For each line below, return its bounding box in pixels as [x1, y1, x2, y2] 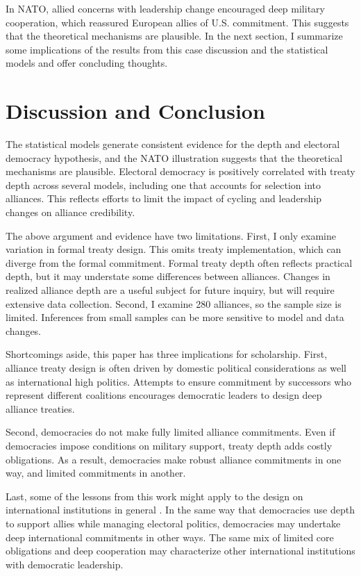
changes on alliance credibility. [6, 205, 135, 220]
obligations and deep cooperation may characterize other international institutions [6, 543, 355, 558]
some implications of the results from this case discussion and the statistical [6, 42, 328, 56]
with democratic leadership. [6, 557, 124, 571]
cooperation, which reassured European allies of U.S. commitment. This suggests [6, 15, 349, 29]
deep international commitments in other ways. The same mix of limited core [6, 529, 334, 544]
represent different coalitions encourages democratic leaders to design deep [6, 388, 322, 402]
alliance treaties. [6, 401, 75, 415]
